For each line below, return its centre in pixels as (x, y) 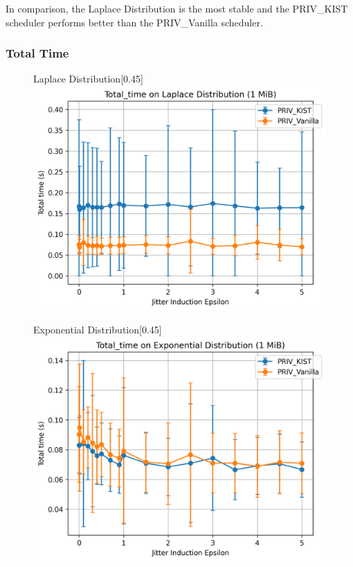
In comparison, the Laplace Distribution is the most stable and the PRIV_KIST (177, 8)
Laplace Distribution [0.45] (88, 79)
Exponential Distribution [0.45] (98, 330)
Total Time (37, 53)
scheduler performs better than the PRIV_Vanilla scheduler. (134, 22)
